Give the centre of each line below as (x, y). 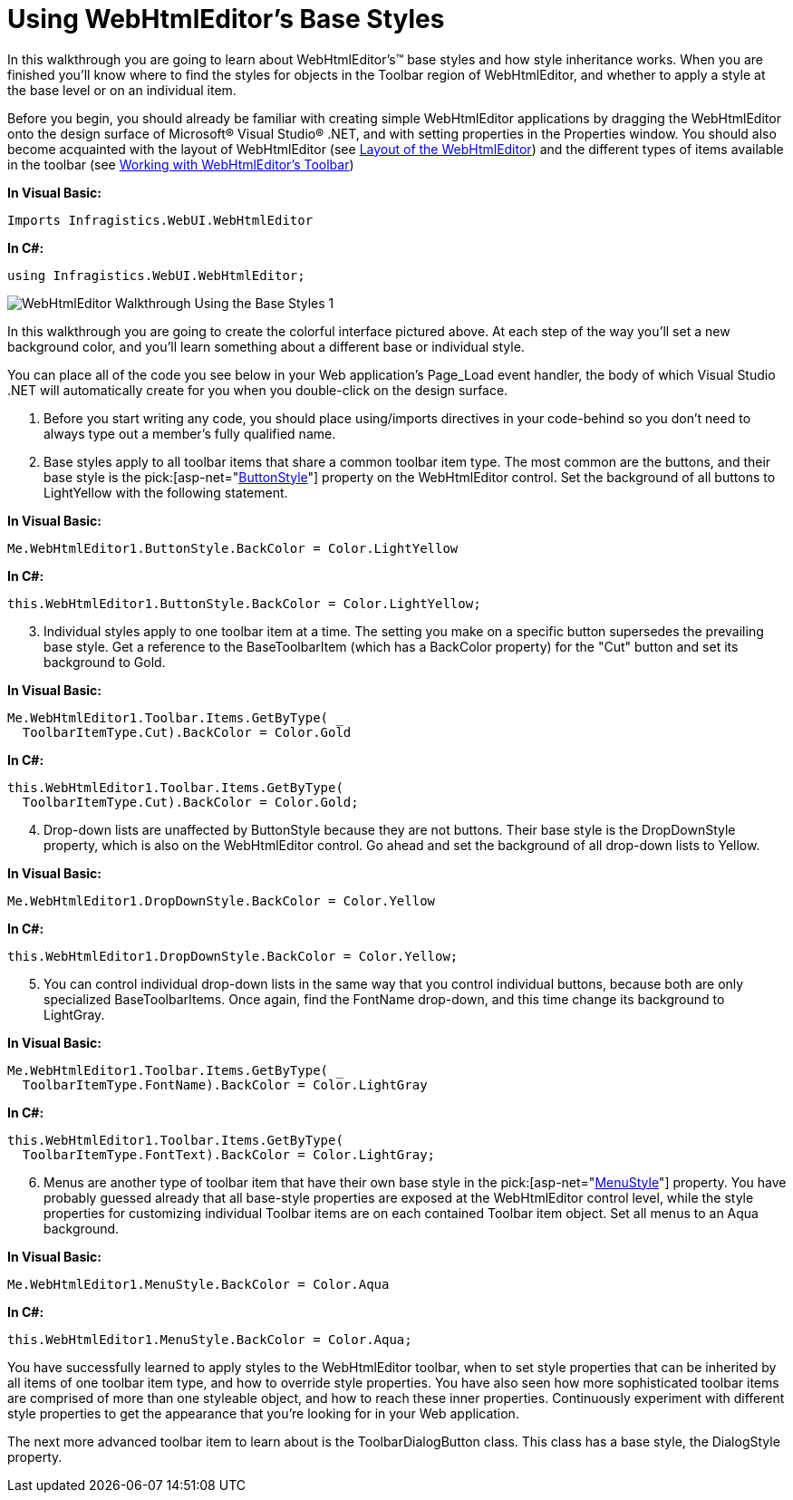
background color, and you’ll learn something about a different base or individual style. (266, 346)
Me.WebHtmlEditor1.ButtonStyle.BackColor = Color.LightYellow (233, 548)
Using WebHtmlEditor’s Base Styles (226, 19)
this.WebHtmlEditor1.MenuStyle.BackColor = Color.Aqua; (210, 1339)
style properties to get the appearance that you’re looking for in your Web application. (263, 1413)
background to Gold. (105, 662)
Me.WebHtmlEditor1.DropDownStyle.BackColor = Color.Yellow (222, 900)
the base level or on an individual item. (122, 90)
